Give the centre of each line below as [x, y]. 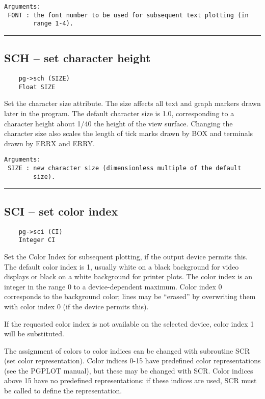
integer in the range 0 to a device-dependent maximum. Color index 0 [113, 286]
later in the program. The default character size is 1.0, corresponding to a [119, 113]
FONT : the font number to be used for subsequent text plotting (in [128, 15]
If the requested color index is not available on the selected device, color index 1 [129, 323]
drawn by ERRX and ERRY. [49, 143]
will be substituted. [34, 334]
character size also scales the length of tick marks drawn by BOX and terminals [129, 133]
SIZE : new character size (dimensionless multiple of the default [125, 168]
